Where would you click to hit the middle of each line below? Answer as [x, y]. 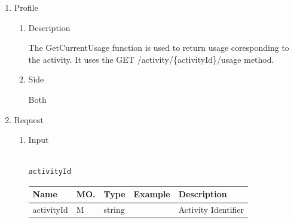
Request [29, 119]
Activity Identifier [211, 210]
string [114, 210]
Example [152, 194]
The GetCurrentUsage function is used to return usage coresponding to [159, 48]
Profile [26, 7]
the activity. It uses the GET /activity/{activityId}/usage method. [151, 59]
